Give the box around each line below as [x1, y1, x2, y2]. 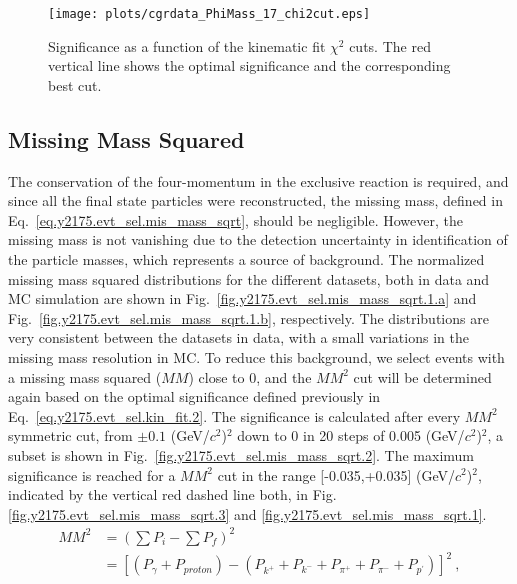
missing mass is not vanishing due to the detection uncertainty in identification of [8, 229, 508, 250]
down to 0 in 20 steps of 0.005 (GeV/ [237, 425, 465, 446]
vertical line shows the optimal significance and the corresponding [48, 55, 451, 76]
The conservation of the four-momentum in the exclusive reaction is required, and [8, 170, 509, 191]
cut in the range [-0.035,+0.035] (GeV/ [217, 464, 456, 485]
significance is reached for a [8, 464, 176, 485]
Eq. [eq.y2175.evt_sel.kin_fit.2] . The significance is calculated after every [8, 405, 461, 426]
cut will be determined [353, 366, 492, 387]
